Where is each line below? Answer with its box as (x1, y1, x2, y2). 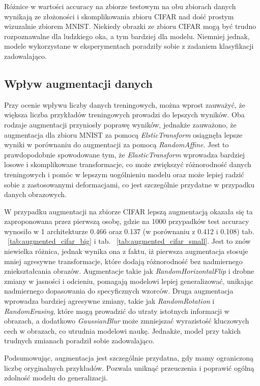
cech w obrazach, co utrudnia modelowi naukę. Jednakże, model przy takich (4, 325, 241, 336)
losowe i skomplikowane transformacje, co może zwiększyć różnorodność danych (4, 159, 251, 170)
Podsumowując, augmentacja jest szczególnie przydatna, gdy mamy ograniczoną (4, 352, 254, 363)
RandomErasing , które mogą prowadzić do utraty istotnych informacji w (4, 305, 229, 316)
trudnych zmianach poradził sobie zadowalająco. (4, 335, 155, 346)
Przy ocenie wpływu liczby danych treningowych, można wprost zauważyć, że (4, 99, 246, 110)
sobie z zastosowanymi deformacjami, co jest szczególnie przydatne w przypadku (4, 179, 254, 189)
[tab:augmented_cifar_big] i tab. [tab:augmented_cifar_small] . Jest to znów (8, 236, 251, 246)
